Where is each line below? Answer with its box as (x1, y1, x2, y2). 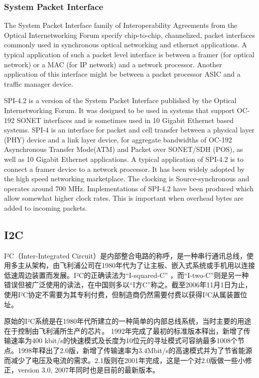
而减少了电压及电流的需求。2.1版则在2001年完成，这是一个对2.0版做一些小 (4, 355, 245, 365)
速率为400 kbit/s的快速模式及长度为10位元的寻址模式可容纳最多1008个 (10, 335, 238, 346)
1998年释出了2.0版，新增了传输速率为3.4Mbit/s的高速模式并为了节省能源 (17, 345, 253, 356)
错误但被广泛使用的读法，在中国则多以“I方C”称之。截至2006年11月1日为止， (4, 279, 252, 290)
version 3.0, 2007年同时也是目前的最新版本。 (17, 365, 160, 375)
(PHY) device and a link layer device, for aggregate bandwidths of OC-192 (4, 134, 232, 144)
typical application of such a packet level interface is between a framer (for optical (4, 49, 255, 59)
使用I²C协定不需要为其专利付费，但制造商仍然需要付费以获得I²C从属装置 (4, 289, 241, 300)
